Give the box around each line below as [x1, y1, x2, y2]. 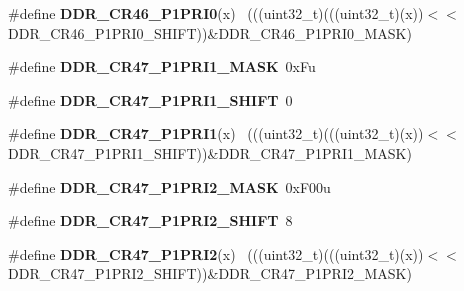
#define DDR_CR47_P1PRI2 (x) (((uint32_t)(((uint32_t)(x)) [8, 243, 424, 264]
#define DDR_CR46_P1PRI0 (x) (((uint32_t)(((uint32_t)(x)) [8, 3, 424, 23]
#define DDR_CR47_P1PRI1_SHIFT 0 [8, 89, 293, 110]
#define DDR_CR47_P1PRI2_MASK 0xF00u [8, 176, 331, 197]
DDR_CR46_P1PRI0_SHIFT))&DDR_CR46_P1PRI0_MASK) [8, 22, 412, 43]
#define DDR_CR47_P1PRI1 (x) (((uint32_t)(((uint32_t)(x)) [8, 123, 424, 144]
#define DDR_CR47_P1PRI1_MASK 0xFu [8, 56, 316, 77]
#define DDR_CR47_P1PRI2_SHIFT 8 [8, 210, 293, 231]
